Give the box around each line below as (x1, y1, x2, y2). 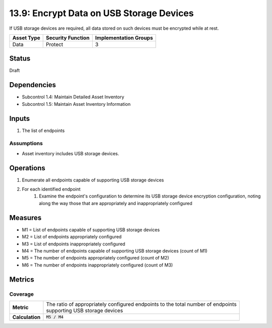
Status (9, 54, 31, 63)
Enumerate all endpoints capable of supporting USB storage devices (22, 177, 164, 183)
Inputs (9, 114, 30, 123)
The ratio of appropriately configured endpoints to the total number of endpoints (46, 300, 237, 307)
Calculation (12, 313, 41, 320)
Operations (9, 164, 45, 172)
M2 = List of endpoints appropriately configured (22, 234, 122, 240)
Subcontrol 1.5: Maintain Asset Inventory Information (22, 101, 131, 107)
